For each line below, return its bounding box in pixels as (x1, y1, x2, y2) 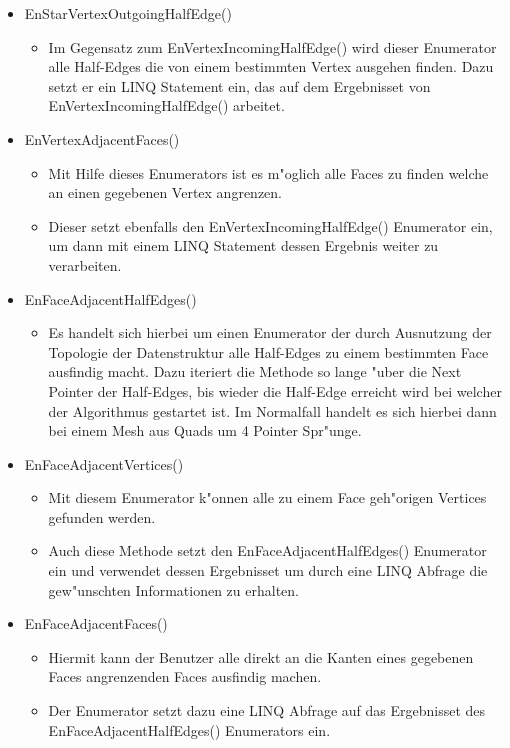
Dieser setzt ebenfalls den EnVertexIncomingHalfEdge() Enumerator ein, (48, 215, 493, 236)
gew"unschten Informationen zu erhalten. (48, 579, 299, 600)
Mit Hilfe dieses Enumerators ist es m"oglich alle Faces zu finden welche (48, 162, 489, 183)
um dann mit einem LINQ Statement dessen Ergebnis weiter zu (48, 235, 439, 256)
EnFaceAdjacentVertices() (24, 453, 184, 474)
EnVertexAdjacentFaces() (24, 128, 180, 149)
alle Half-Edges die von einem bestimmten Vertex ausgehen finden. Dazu (48, 56, 494, 77)
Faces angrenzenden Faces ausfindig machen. (48, 666, 322, 687)
